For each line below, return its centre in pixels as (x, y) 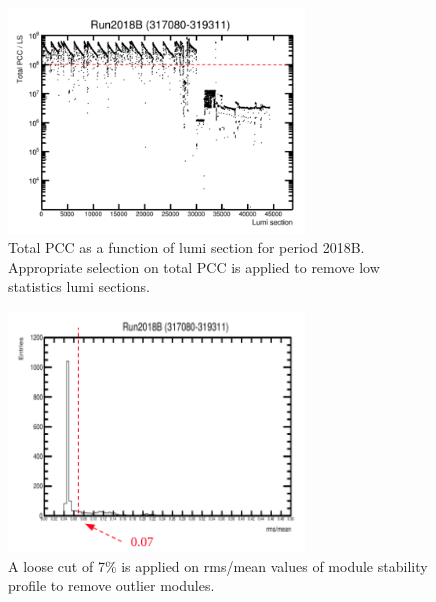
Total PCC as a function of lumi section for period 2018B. (186, 247)
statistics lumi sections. (79, 286)
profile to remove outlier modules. (111, 585)
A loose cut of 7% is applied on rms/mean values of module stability (218, 565)
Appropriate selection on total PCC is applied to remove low (194, 266)
